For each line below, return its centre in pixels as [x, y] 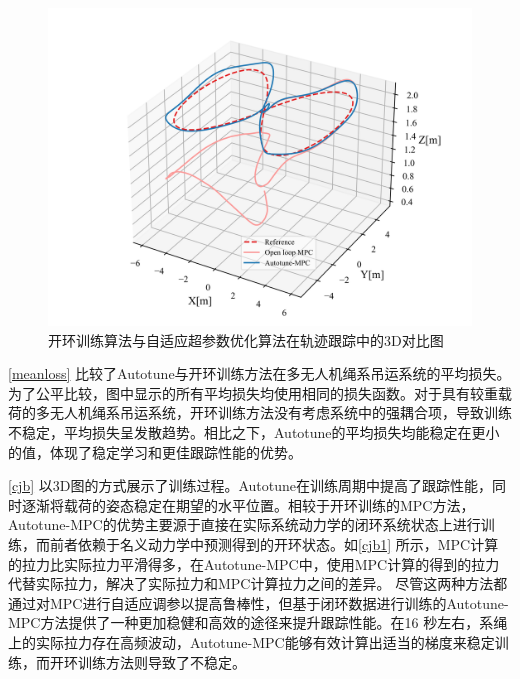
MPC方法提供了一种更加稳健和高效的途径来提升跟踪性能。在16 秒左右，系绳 [258, 622]
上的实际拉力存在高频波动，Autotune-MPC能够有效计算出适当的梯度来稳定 [251, 641]
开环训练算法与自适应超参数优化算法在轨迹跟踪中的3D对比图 [246, 339]
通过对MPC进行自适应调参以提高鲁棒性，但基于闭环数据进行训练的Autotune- [258, 602]
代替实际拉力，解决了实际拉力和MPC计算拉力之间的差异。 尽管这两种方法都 [258, 583]
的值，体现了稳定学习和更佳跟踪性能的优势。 [155, 451]
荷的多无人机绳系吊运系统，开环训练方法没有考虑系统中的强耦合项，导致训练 [260, 412]
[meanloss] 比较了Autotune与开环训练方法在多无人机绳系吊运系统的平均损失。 [259, 373]
